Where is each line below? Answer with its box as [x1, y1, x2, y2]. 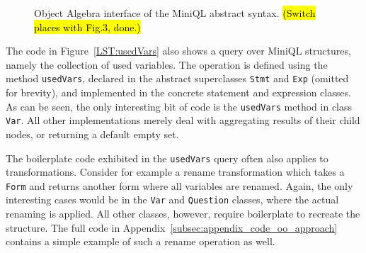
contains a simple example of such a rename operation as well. [6, 234, 275, 249]
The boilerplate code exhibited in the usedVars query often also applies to [6, 150, 328, 165]
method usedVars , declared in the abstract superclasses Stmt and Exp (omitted [6, 71, 349, 86]
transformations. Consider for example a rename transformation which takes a [6, 164, 345, 179]
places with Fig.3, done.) [34, 19, 141, 34]
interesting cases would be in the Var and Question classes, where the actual [6, 192, 339, 207]
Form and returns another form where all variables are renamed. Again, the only [6, 178, 353, 193]
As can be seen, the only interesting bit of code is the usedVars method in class [6, 99, 353, 113]
